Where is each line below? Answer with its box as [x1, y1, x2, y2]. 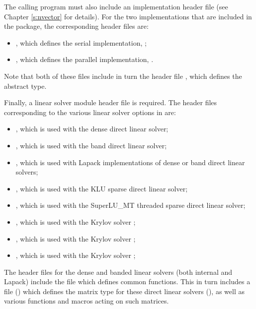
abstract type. [4, 80, 47, 91]
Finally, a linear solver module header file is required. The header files [4, 97, 217, 108]
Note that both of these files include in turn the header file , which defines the [4, 70, 242, 81]
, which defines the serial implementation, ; [15, 37, 147, 48]
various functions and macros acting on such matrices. [4, 296, 169, 306]
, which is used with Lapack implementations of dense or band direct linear [15, 157, 245, 167]
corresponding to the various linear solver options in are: [4, 107, 176, 117]
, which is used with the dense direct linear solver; [15, 124, 169, 134]
